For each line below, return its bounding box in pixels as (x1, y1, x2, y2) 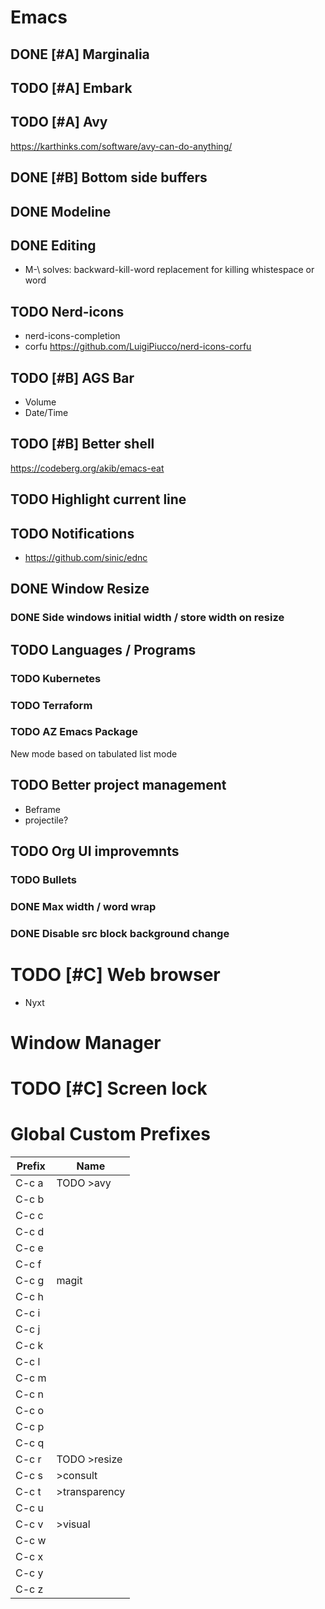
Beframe (24, 803, 61, 815)
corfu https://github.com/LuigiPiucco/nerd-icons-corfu (24, 341, 252, 353)
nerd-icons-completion (24, 330, 121, 342)
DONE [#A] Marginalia (10, 46, 150, 63)
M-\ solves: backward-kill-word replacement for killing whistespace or (24, 264, 315, 276)
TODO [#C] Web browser (10, 964, 221, 986)
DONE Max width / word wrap (10, 899, 157, 913)
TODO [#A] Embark (10, 79, 133, 96)
